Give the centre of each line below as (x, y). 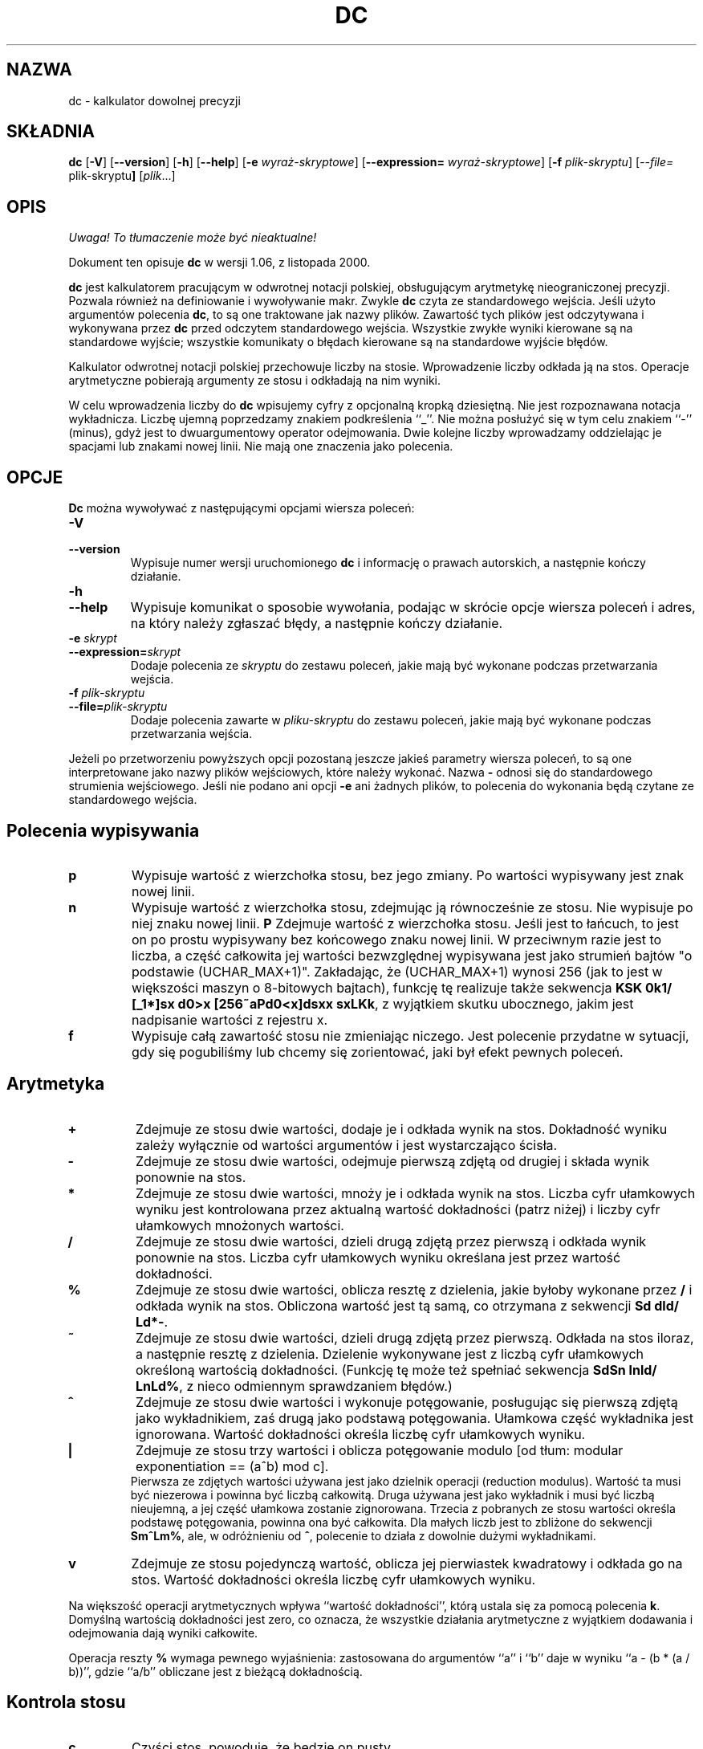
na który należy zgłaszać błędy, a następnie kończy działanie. (317, 624)
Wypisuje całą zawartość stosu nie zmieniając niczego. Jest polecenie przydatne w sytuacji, (410, 1036)
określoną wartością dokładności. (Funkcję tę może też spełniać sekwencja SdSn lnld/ (396, 1370)
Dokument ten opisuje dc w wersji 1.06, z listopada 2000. (219, 263)
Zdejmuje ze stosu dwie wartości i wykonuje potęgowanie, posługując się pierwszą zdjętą (406, 1402)
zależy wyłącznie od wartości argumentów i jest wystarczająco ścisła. (346, 1145)
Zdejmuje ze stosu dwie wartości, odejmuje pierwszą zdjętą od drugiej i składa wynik (392, 1161)
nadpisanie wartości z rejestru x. (230, 1019)
